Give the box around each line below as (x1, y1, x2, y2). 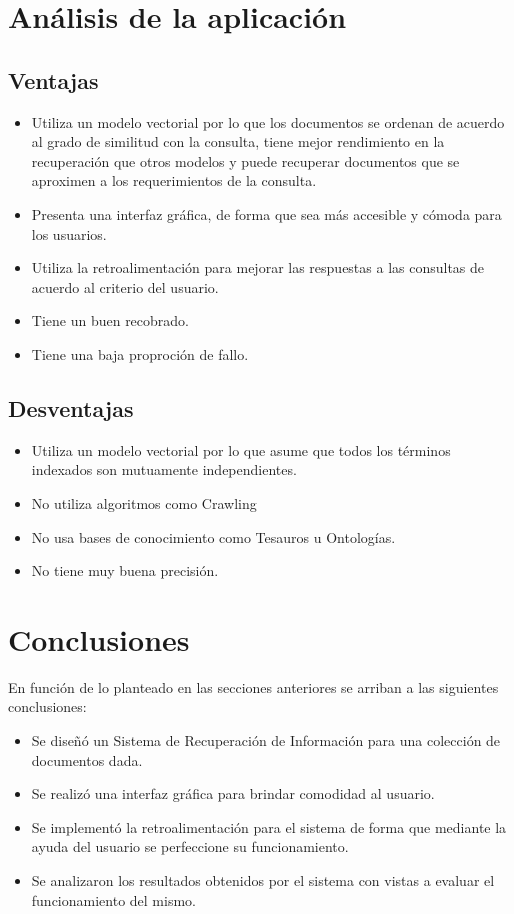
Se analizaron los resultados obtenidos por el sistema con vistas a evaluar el (31, 869, 495, 890)
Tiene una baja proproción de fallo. (31, 343, 249, 364)
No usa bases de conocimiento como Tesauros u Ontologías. (31, 526, 396, 547)
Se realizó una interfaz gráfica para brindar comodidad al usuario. (31, 783, 435, 804)
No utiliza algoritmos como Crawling (31, 492, 257, 513)
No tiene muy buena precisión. (31, 560, 219, 581)
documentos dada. (31, 749, 143, 770)
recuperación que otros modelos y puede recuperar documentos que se (31, 150, 460, 171)
